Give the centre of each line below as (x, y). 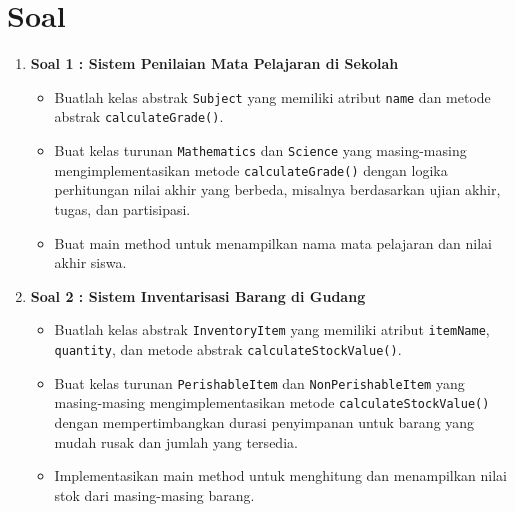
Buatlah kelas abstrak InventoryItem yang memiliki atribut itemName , (272, 329)
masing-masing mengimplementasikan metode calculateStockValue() (272, 402)
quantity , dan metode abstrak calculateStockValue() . (228, 348)
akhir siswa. (90, 262)
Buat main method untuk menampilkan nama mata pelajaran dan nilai (273, 242)
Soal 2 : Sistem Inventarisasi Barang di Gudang (198, 295)
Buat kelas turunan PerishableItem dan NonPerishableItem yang (259, 382)
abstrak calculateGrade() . (139, 116)
